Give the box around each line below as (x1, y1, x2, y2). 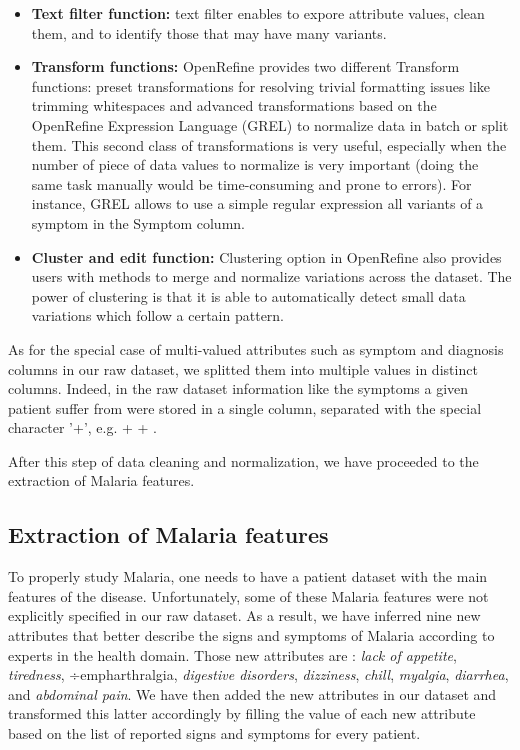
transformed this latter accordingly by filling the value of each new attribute (8, 703, 476, 724)
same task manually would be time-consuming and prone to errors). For (31, 173, 472, 194)
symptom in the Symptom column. (31, 212, 245, 233)
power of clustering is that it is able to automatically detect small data (31, 285, 466, 306)
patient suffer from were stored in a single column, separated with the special (8, 397, 482, 418)
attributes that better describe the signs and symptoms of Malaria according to (8, 625, 495, 646)
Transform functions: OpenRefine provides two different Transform (31, 56, 460, 77)
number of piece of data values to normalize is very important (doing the (31, 154, 479, 175)
